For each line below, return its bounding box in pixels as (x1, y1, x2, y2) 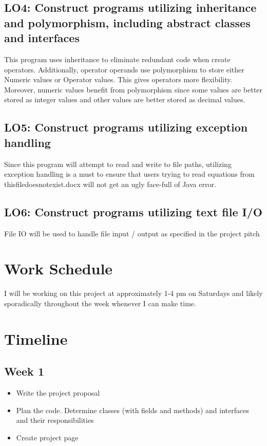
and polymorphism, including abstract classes (4, 14, 251, 30)
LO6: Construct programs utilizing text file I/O (4, 203, 262, 219)
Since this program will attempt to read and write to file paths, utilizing (4, 158, 232, 169)
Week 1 (4, 363, 44, 379)
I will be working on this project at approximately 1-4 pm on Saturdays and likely (4, 288, 263, 299)
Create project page (16, 432, 79, 442)
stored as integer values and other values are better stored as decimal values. (4, 94, 245, 105)
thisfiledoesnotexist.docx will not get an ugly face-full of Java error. (4, 178, 216, 189)
